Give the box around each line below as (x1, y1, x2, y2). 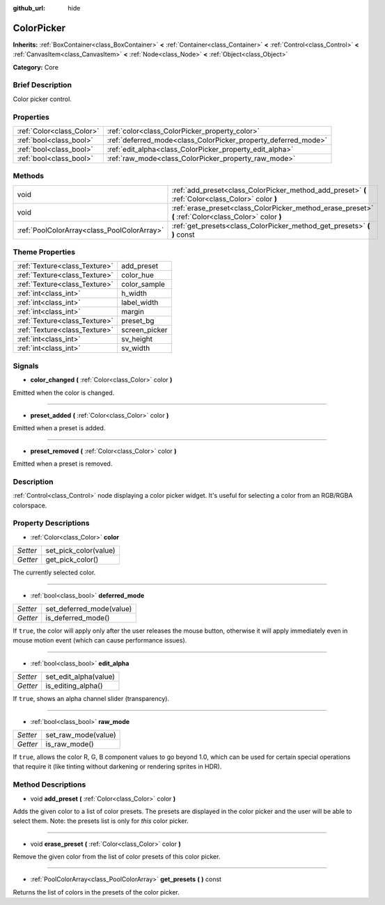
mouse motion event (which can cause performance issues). (13, 636, 187, 645)
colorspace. (13, 501, 47, 510)
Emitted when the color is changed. (13, 388, 115, 397)
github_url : (13, 4, 45, 12)
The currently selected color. (13, 568, 96, 577)
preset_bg (120, 316, 155, 326)
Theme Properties (13, 247, 76, 257)
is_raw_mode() (45, 739, 94, 748)
